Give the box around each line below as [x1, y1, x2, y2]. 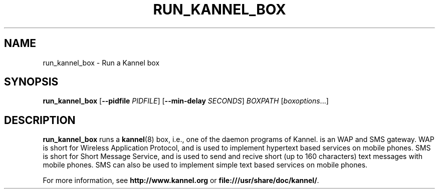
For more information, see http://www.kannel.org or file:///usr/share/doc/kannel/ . [43, 176, 319, 185]
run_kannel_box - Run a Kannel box [43, 58, 160, 67]
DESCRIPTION [4, 113, 76, 126]
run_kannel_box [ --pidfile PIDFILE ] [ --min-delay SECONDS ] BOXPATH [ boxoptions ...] [43, 96, 329, 105]
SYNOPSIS [4, 75, 59, 88]
